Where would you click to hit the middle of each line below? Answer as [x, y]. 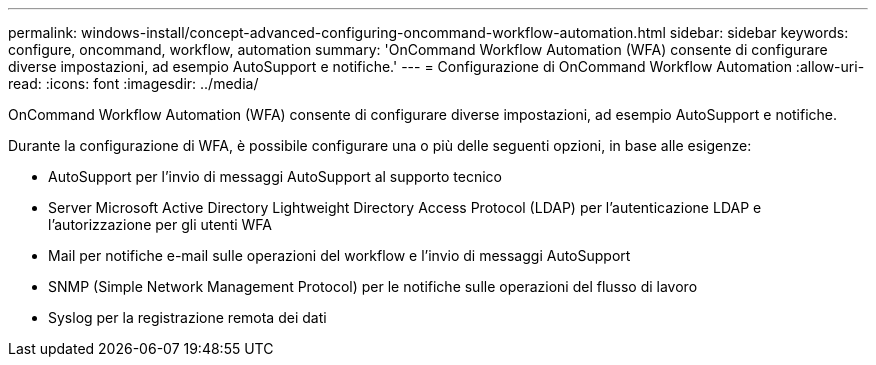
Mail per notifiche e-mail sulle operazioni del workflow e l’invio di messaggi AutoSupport [339, 255]
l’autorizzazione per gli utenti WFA [160, 224]
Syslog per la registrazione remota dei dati [187, 317]
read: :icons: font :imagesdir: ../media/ [133, 83]
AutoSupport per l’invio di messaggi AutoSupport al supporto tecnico [275, 176]
